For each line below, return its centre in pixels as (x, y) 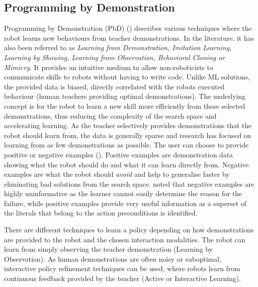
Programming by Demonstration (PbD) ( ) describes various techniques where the (128, 28)
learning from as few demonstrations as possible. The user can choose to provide (126, 145)
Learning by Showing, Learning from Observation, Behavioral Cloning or (115, 57)
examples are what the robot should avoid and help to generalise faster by (117, 174)
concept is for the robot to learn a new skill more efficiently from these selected (125, 106)
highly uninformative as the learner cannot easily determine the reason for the (123, 193)
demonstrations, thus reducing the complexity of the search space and (110, 115)
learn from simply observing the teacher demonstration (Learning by (108, 249)
